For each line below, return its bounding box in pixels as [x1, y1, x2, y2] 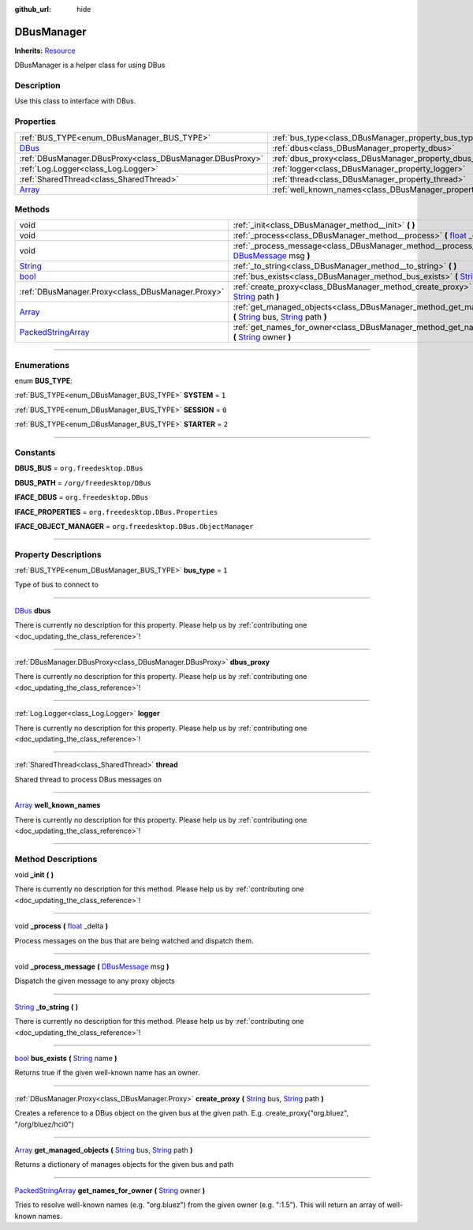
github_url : [14, 5, 51, 13]
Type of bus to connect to [14, 580, 99, 590]
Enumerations [14, 359, 70, 370]
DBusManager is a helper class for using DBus [14, 60, 166, 70]
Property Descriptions [14, 549, 102, 560]
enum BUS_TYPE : [14, 376, 73, 386]
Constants [14, 447, 56, 458]
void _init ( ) [14, 870, 54, 879]
